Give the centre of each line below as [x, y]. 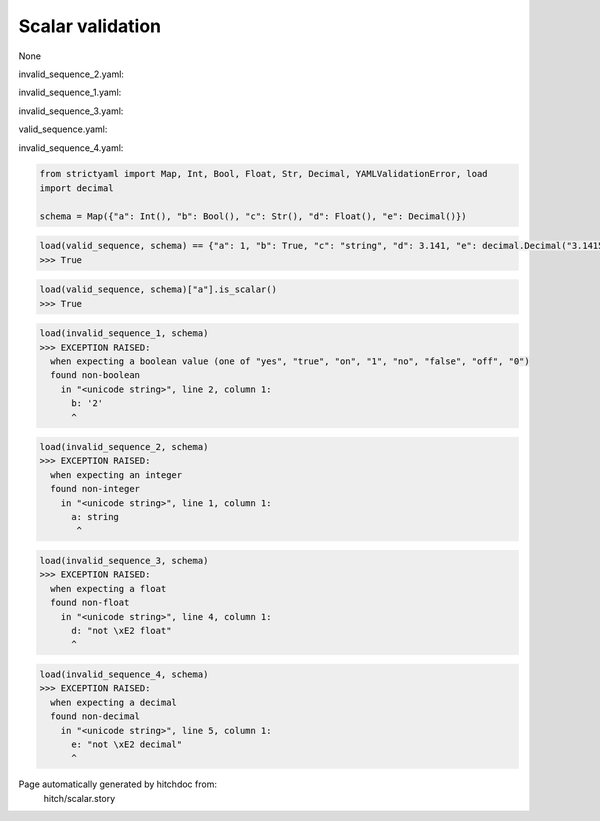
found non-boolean [95, 375]
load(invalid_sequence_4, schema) [124, 674]
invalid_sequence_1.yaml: [70, 92]
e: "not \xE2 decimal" [127, 744]
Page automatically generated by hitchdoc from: [117, 784]
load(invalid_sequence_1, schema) [124, 333]
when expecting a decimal [113, 702]
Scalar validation [90, 26]
